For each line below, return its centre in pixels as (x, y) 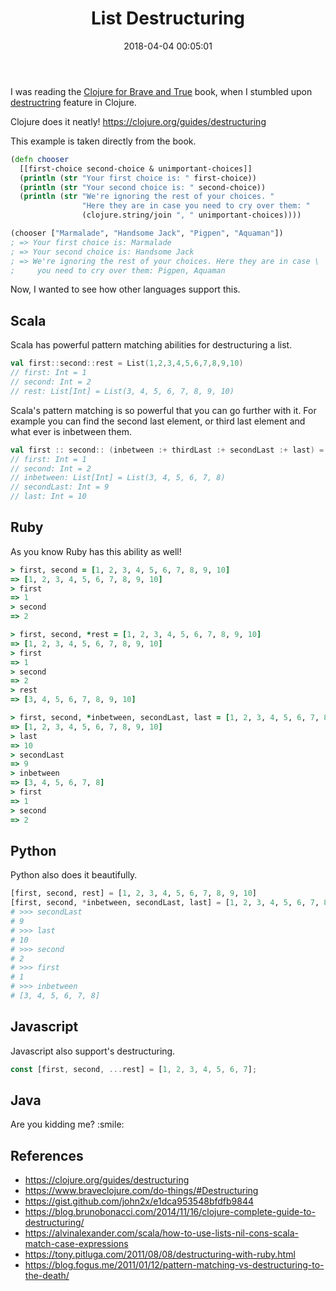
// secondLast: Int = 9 (60, 487)
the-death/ (47, 1276)
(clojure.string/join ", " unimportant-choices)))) (191, 215)
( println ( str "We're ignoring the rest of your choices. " (147, 197)
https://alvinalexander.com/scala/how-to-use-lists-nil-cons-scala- (161, 1233)
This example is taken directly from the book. (103, 141)
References (47, 1155)
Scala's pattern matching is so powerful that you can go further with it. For (163, 410)
